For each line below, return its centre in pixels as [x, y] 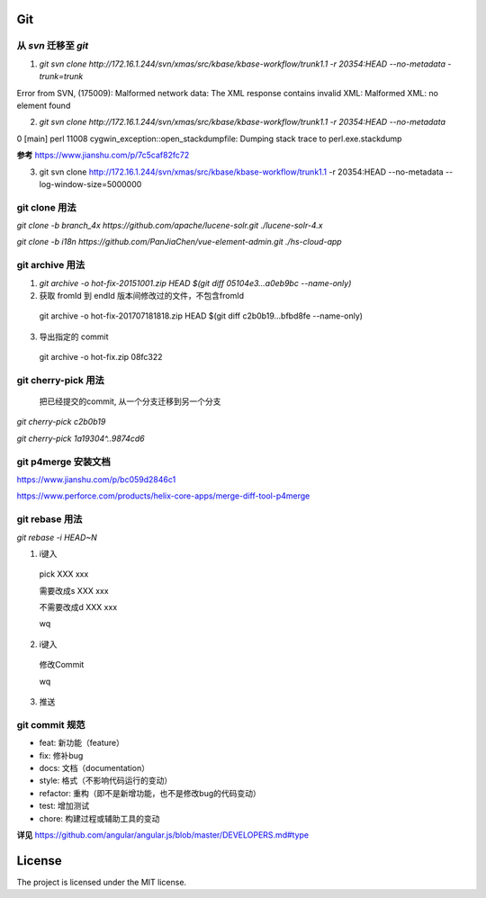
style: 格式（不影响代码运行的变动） [106, 781]
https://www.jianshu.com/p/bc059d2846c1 [96, 480]
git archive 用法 [51, 265]
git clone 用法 [46, 207]
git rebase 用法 [49, 519]
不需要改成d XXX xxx [78, 607]
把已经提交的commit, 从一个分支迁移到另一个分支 [130, 401]
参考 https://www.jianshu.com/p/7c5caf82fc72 [103, 155]
